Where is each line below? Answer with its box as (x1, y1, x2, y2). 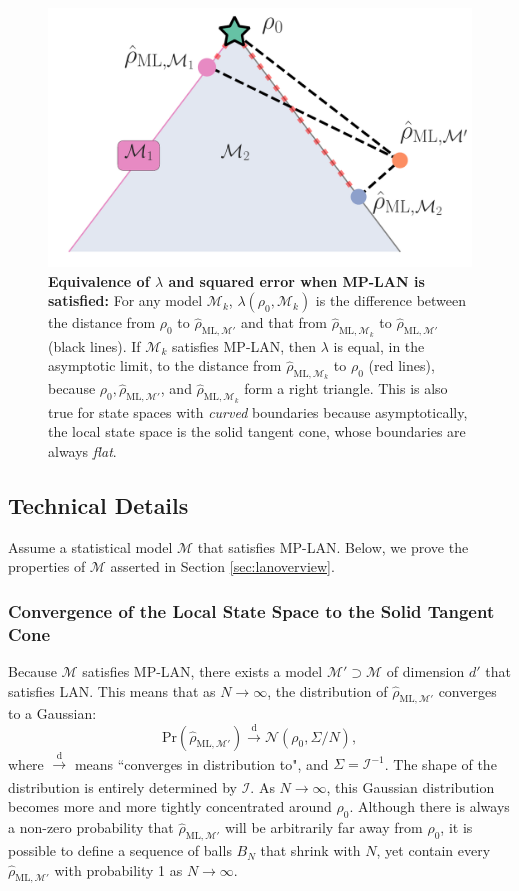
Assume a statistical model (8, 536, 173, 557)
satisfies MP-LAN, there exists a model (82, 660, 323, 681)
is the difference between (315, 290, 467, 311)
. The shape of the (384, 753, 497, 774)
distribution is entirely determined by (8, 776, 237, 797)
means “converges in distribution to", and (74, 753, 329, 774)
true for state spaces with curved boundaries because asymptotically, (48, 401, 468, 422)
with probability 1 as (54, 859, 183, 880)
